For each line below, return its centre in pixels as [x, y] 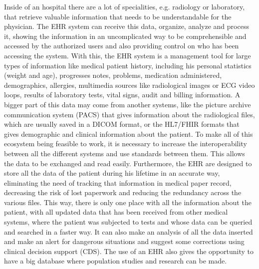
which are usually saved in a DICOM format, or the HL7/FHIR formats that [122, 124]
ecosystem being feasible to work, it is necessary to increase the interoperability [126, 143]
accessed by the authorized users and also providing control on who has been [122, 46]
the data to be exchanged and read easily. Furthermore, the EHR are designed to [128, 163]
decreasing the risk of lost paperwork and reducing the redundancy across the [123, 192]
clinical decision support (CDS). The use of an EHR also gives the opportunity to [129, 251]
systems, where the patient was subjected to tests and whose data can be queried [128, 222]
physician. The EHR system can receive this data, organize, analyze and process [127, 26]
